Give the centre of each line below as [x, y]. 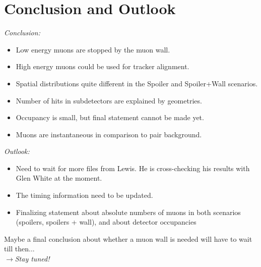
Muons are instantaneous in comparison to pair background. [109, 134]
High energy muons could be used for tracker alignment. [103, 66]
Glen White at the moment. [59, 178]
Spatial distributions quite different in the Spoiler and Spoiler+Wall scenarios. [137, 83]
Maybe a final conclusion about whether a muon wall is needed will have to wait [128, 238]
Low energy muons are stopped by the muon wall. [93, 49]
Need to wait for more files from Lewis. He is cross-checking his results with [133, 168]
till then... [19, 249]
